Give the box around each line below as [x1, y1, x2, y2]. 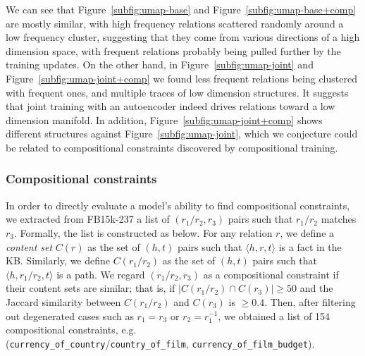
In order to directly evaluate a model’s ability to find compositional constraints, [6, 197, 350, 212]
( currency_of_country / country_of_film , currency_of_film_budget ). [6, 336, 315, 350]
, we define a [280, 225, 335, 240]
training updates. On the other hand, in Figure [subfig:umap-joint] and [6, 57, 314, 72]
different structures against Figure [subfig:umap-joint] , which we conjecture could [6, 126, 358, 141]
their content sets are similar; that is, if [6, 281, 175, 295]
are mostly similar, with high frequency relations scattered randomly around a [6, 16, 344, 30]
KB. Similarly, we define [6, 253, 111, 268]
